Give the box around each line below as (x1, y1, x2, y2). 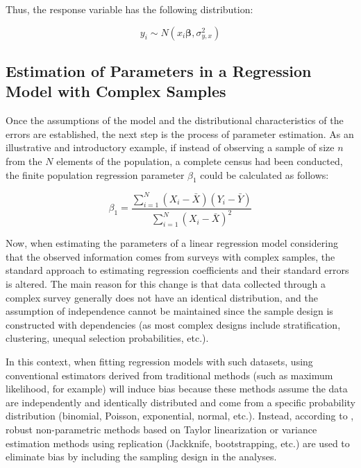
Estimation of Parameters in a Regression (6, 60, 312, 81)
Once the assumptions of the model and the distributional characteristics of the (6, 113, 344, 128)
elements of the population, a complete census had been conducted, (56, 153, 343, 168)
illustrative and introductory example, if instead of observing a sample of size (6, 140, 335, 155)
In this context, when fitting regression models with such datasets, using (6, 354, 313, 368)
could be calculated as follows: (200, 167, 329, 182)
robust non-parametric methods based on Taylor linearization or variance (6, 422, 317, 436)
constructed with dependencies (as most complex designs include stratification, (6, 317, 341, 331)
